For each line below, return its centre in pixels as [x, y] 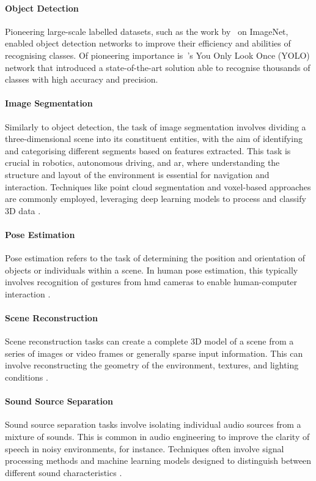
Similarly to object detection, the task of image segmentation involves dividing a [156, 126]
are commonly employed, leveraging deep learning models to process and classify [156, 199]
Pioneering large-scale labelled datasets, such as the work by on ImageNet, [147, 31]
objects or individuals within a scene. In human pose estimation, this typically [152, 270]
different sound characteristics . [64, 472]
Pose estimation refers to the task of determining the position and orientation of [155, 258]
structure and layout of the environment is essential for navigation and [137, 174]
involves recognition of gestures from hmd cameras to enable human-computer [151, 282]
